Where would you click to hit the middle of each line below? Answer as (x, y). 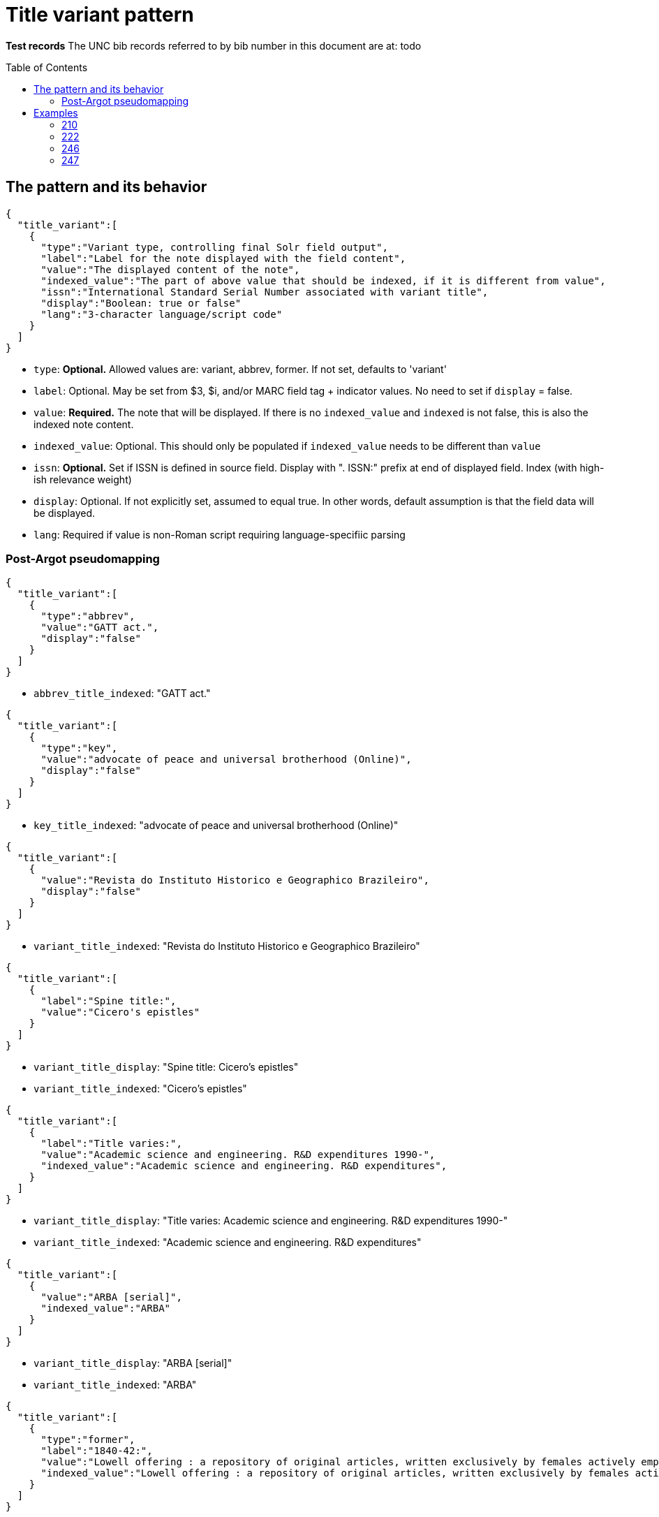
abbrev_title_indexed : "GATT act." (122, 694)
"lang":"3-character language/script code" (162, 314)
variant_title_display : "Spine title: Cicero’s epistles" (166, 1067)
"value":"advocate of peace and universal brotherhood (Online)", (226, 760)
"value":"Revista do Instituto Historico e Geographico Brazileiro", (235, 880)
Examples (56, 112)
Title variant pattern (100, 15)
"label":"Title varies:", (111, 1144)
